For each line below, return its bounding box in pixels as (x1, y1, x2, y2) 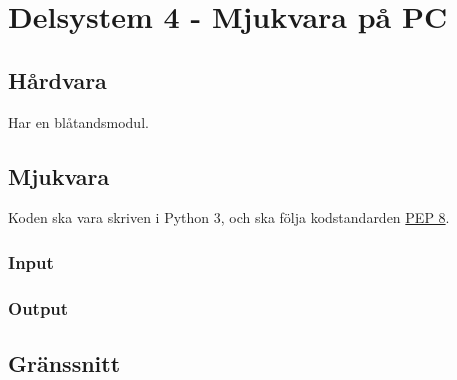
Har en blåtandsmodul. (8, 111, 149, 132)
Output (8, 295, 69, 320)
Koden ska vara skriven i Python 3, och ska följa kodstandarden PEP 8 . (8, 207, 450, 228)
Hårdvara (8, 64, 107, 95)
